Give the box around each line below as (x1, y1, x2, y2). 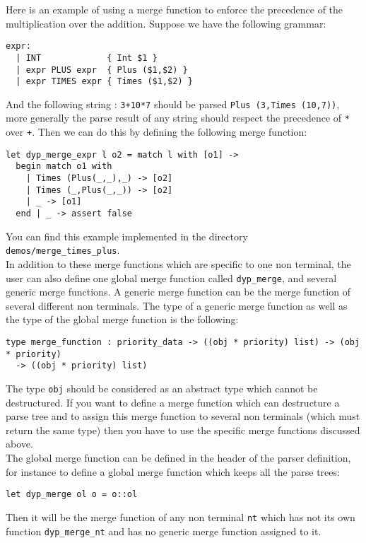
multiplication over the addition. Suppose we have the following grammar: (6, 16, 326, 30)
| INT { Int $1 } (16, 52, 158, 63)
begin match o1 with (16, 161, 112, 172)
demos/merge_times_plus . (6, 243, 120, 257)
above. (6, 436, 33, 451)
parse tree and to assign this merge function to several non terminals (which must (6, 409, 360, 424)
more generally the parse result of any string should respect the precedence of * (6, 110, 350, 125)
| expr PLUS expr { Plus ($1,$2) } (16, 64, 188, 75)
